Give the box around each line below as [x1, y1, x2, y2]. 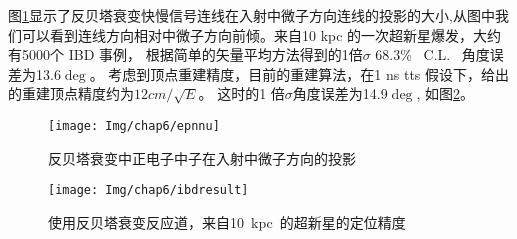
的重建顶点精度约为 [8, 83, 134, 104]
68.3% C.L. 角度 [375, 44, 490, 65]
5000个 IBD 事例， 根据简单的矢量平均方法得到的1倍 [21, 44, 363, 65]
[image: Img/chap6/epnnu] [48, 118, 220, 133]
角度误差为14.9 [292, 83, 388, 104]
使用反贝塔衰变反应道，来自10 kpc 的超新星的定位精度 [48, 211, 406, 232]
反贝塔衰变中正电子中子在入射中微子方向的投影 [48, 147, 356, 168]
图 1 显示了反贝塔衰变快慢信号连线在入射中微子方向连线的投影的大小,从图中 [8, 5, 495, 25]
